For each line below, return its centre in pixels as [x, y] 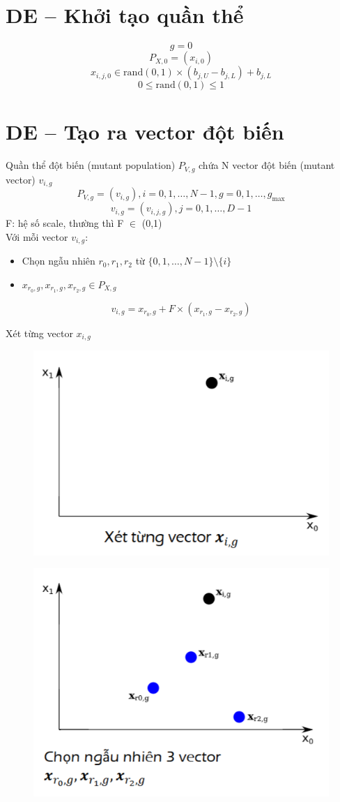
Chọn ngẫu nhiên [59, 261]
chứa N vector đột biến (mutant [267, 165]
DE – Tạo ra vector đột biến [145, 132]
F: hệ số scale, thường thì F [65, 223]
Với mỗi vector [37, 236]
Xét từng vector [39, 333]
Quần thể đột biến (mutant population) [91, 165]
